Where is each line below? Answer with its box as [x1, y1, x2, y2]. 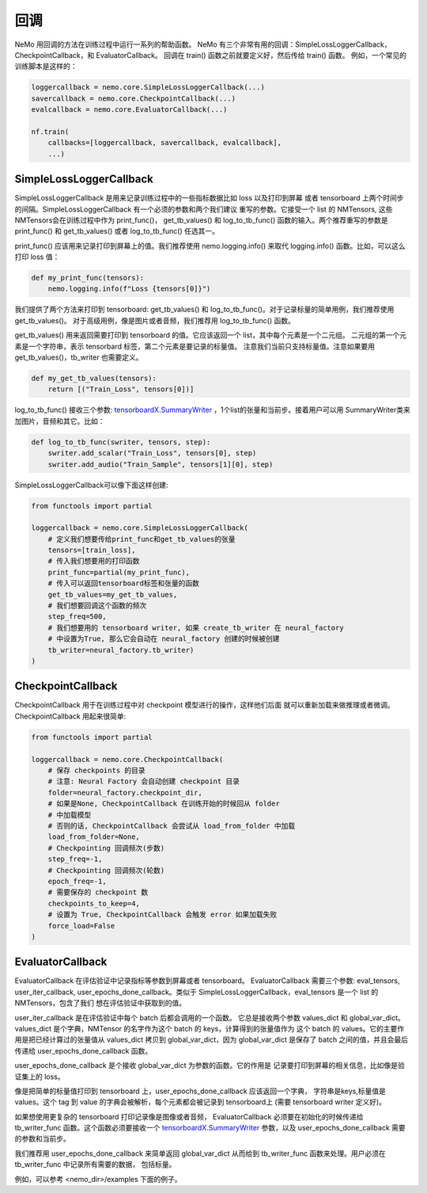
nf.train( [31, 127, 70, 136]
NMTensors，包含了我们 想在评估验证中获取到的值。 [14, 998, 186, 1008]
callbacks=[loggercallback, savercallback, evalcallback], [47, 139, 282, 147]
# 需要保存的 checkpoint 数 [47, 888, 149, 897]
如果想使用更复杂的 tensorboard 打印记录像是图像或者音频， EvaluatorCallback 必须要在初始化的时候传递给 [14, 1111, 364, 1121]
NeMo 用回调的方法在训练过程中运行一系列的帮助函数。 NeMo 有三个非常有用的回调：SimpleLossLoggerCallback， [14, 40, 391, 49]
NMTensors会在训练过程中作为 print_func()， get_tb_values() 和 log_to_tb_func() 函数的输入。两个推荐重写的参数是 [14, 215, 388, 225]
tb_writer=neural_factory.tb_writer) [47, 646, 195, 654]
